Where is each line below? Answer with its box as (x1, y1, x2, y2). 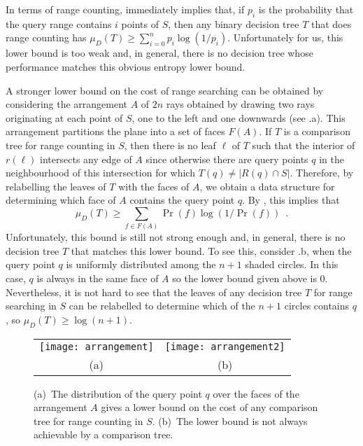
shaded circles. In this (245, 257, 339, 272)
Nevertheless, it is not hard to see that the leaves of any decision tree (6, 284, 302, 299)
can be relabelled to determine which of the (69, 298, 255, 313)
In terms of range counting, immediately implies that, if (6, 2, 245, 16)
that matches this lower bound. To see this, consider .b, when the (71, 243, 352, 258)
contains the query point (129, 193, 235, 207)
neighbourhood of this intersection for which (6, 165, 195, 180)
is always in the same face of (36, 271, 159, 286)
